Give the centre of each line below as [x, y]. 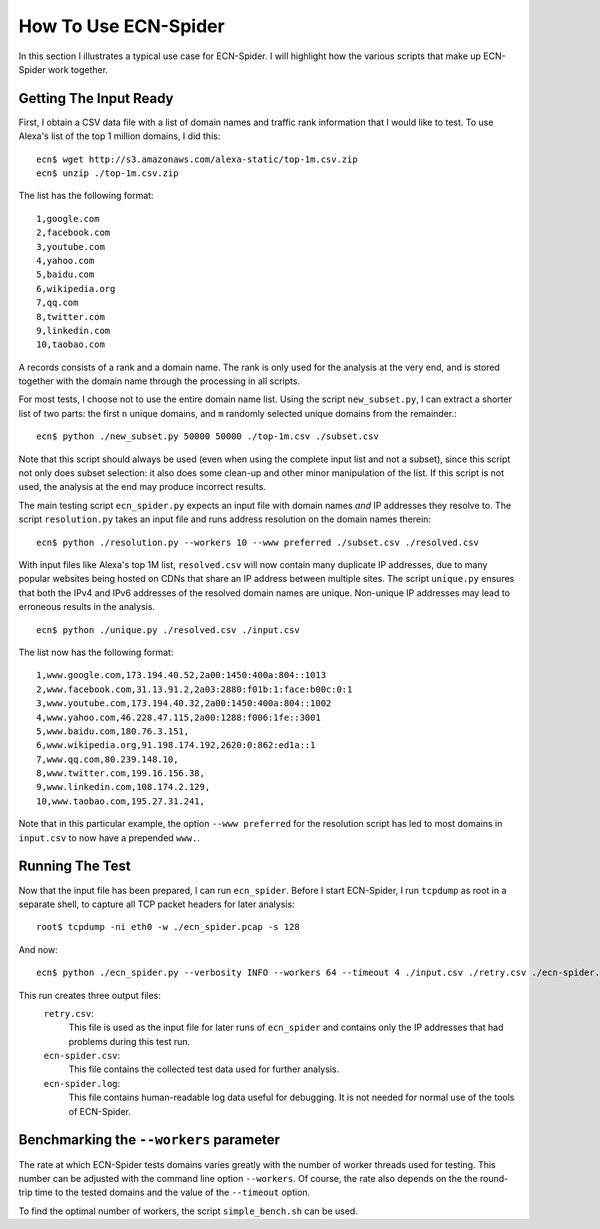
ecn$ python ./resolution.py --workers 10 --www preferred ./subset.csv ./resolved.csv [258, 542]
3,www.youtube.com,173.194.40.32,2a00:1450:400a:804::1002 [184, 703]
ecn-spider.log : [82, 1083]
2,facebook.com [73, 233]
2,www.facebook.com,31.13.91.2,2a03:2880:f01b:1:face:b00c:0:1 [194, 689]
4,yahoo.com [65, 260]
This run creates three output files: [90, 995]
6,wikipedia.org [76, 288]
